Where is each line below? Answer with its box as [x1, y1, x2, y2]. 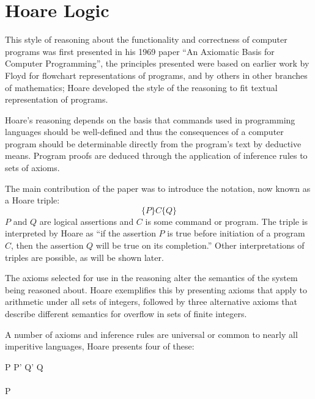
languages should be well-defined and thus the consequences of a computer [5, 125, 284, 138]
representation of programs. [5, 93, 108, 106]
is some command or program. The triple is [145, 214, 308, 227]
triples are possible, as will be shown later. [5, 251, 164, 263]
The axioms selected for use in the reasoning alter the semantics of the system [5, 271, 298, 284]
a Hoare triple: [5, 194, 60, 207]
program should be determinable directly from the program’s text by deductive [5, 137, 302, 150]
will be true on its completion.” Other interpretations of [95, 239, 305, 252]
